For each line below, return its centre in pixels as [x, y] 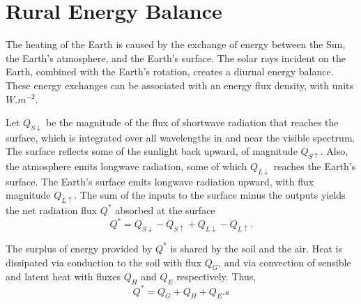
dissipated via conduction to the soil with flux [104, 262]
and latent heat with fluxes [63, 276]
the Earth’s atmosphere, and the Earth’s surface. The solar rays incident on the [176, 58]
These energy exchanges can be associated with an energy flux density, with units [180, 85]
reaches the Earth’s [315, 166]
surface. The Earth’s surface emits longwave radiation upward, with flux [160, 181]
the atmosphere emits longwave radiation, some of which [126, 166]
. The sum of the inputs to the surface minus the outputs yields [210, 195]
